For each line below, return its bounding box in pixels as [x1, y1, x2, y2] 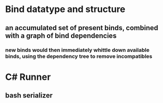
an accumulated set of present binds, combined [5, 24, 158, 32]
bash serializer [5, 91, 53, 100]
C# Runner [5, 71, 51, 82]
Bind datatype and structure [5, 4, 126, 15]
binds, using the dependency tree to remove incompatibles [5, 53, 152, 60]
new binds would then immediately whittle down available [5, 46, 150, 53]
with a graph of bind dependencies [5, 31, 117, 40]
